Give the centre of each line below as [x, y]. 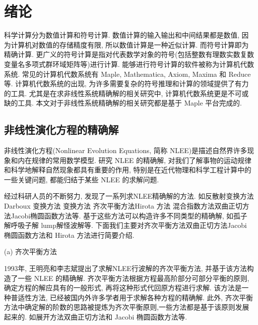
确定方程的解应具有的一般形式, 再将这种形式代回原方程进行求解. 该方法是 [123, 288]
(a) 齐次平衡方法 [31, 251]
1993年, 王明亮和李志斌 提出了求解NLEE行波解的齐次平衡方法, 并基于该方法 [126, 268]
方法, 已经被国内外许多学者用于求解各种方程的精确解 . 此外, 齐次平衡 [142, 297]
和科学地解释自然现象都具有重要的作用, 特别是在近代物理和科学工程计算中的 [128, 170]
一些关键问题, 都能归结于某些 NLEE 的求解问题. [82, 179]
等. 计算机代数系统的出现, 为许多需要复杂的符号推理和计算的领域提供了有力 [127, 83]
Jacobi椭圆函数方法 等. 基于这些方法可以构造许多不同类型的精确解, [118, 215]
